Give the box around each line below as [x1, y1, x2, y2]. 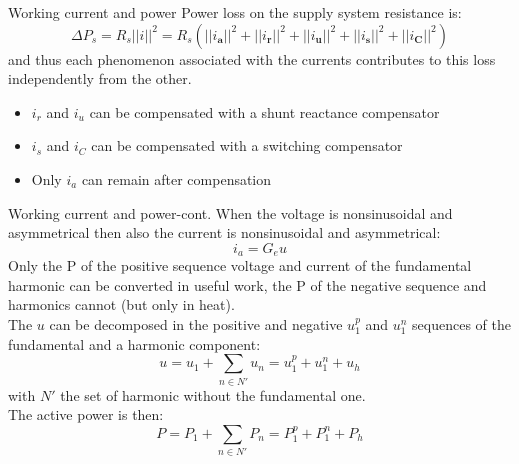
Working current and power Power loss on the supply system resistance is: [8, 2, 462, 22]
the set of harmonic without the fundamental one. [60, 384, 366, 405]
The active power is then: [8, 404, 164, 425]
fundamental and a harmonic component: [8, 333, 261, 354]
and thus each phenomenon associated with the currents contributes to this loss [8, 48, 496, 69]
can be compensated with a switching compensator [91, 135, 403, 156]
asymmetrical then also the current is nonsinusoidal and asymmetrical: [8, 222, 441, 243]
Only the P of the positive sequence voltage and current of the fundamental [8, 255, 472, 276]
